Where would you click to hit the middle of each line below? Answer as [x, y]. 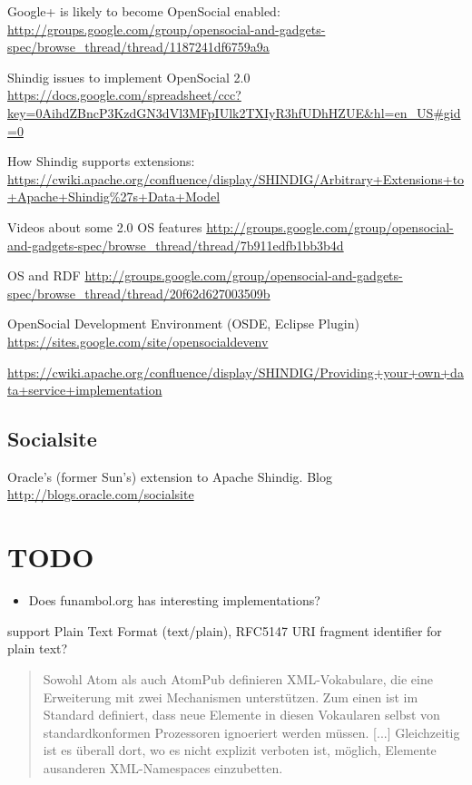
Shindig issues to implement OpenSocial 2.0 [129, 77]
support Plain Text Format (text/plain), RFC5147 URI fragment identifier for [225, 630]
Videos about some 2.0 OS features [105, 226]
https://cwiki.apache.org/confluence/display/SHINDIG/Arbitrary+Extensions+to [236, 178]
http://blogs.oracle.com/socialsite [101, 494]
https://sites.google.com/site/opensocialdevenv [138, 341]
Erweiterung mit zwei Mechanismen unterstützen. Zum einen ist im [231, 697]
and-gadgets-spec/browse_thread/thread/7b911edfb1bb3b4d [176, 245]
